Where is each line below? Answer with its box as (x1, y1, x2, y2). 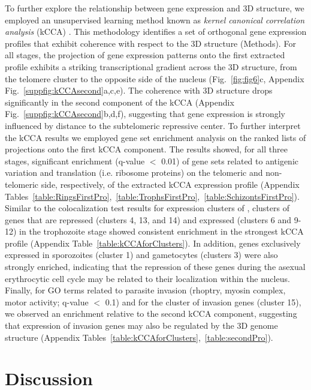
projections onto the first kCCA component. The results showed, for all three (5, 143, 288, 155)
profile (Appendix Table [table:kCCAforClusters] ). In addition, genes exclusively (5, 236, 301, 249)
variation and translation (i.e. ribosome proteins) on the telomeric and (5, 166, 263, 179)
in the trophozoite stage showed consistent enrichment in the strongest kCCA (19, 225, 304, 238)
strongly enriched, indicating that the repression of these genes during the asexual (5, 260, 306, 273)
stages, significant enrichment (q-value (5, 154, 145, 167)
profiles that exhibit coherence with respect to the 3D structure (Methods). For (5, 37, 296, 49)
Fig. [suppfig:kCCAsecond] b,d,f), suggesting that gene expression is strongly (5, 107, 286, 120)
